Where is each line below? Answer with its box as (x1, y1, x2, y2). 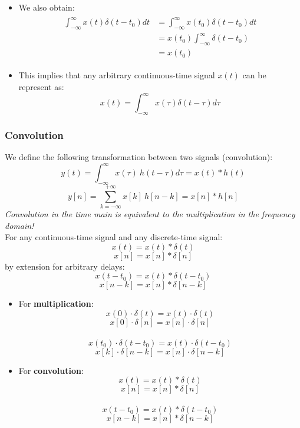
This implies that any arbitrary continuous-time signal (18, 69, 215, 81)
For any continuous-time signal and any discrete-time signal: (5, 231, 223, 243)
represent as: (18, 80, 64, 92)
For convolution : (18, 364, 84, 376)
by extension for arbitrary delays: (5, 260, 125, 272)
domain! (5, 219, 34, 231)
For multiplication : (18, 297, 94, 310)
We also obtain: (18, 1, 75, 13)
